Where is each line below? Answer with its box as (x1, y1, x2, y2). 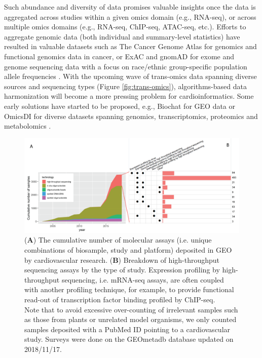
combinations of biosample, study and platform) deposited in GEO (24, 245, 232, 255)
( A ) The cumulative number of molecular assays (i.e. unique (24, 234, 212, 245)
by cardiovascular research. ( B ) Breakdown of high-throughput (24, 254, 220, 265)
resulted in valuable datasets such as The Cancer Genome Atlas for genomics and (4, 41, 257, 52)
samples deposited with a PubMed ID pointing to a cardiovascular (24, 324, 231, 334)
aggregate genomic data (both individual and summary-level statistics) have (4, 31, 240, 42)
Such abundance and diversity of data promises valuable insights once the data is (4, 2, 256, 12)
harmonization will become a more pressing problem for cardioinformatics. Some (4, 91, 254, 101)
